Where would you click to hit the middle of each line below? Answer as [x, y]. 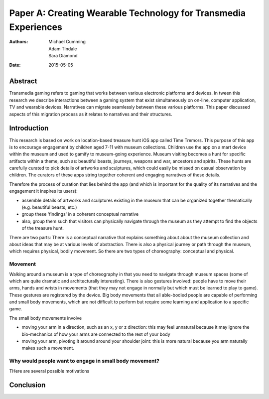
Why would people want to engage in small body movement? [84, 361]
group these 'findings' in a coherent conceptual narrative [80, 214]
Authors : [19, 42]
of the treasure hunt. [43, 228]
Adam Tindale [63, 49]
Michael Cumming [67, 42]
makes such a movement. [48, 348]
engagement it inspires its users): [44, 191]
